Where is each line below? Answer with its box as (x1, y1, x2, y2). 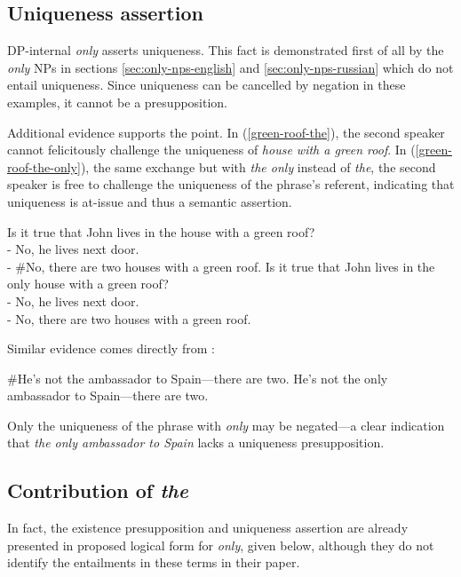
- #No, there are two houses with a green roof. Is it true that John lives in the (7, 257, 435, 275)
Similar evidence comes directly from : (7, 339, 215, 358)
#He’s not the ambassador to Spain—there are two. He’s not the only (7, 368, 388, 387)
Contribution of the (7, 477, 188, 504)
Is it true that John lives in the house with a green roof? (7, 222, 315, 241)
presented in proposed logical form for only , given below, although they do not (7, 535, 434, 554)
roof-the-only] (7, 157, 81, 176)
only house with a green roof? (7, 274, 169, 293)
